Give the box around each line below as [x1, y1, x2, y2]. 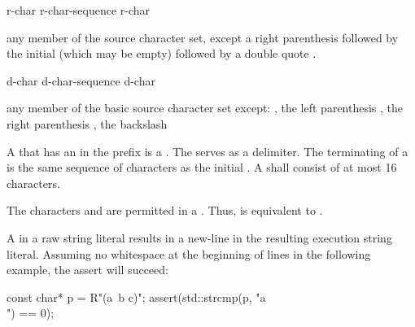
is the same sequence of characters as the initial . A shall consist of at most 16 [7, 159, 397, 176]
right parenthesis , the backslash [7, 115, 168, 132]
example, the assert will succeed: [7, 261, 168, 278]
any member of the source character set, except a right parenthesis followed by [7, 28, 399, 46]
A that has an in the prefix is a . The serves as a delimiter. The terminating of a [7, 142, 408, 159]
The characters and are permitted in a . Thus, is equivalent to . [7, 202, 323, 219]
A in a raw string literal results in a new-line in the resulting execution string [7, 229, 392, 246]
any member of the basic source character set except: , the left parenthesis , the [7, 99, 404, 116]
